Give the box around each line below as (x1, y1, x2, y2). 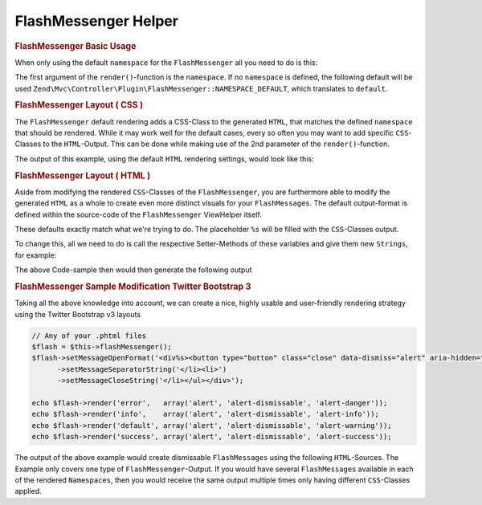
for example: (14, 250, 57, 260)
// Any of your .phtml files (31, 331, 147, 340)
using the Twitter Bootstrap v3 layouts (14, 309, 141, 319)
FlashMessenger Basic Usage (14, 40, 137, 51)
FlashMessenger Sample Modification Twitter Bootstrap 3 (14, 281, 251, 292)
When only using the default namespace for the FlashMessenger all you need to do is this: (14, 57, 318, 67)
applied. (14, 487, 42, 496)
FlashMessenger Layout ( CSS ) (14, 100, 144, 111)
